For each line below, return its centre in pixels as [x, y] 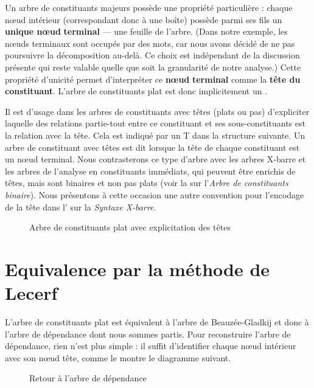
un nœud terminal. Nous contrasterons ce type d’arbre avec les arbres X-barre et [155, 159]
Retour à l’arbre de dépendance [88, 378]
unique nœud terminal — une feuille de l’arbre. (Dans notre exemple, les [146, 31]
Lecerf [31, 293]
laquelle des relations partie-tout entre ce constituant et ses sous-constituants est [155, 123]
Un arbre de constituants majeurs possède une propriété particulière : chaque [149, 7]
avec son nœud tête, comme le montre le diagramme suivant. [118, 357]
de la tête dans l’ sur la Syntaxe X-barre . [81, 206]
